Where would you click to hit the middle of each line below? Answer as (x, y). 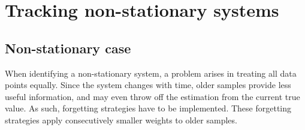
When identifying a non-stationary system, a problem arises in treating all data (151, 73)
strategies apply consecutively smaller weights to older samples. (121, 120)
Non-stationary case (68, 48)
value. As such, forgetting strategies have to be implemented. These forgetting (148, 108)
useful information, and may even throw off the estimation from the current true (152, 96)
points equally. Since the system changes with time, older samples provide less (148, 85)
